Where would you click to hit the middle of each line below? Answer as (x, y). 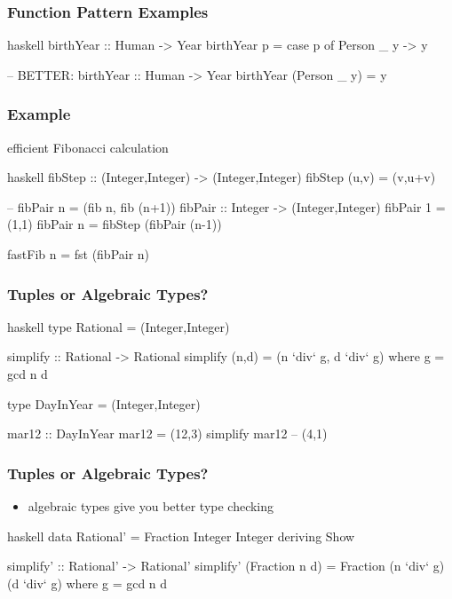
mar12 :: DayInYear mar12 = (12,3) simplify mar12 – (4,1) (167, 433)
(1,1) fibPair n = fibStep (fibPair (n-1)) (115, 224)
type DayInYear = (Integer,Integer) (104, 403)
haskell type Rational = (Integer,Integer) (119, 326)
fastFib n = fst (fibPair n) (79, 254)
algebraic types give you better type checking (151, 506)
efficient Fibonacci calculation (88, 147)
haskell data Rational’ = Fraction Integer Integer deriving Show (181, 536)
